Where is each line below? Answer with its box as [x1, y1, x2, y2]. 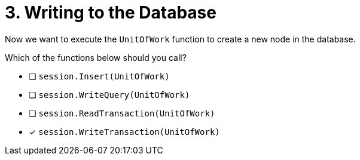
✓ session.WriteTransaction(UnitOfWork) [29, 126, 220, 137]
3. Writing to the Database [5, 2, 216, 23]
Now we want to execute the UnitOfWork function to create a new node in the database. [5, 33, 356, 44]
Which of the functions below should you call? [5, 52, 187, 63]
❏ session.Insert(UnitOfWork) [29, 70, 170, 81]
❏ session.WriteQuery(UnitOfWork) [29, 89, 190, 100]
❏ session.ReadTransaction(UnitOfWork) [29, 107, 215, 118]
